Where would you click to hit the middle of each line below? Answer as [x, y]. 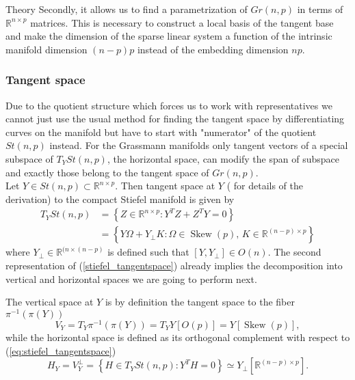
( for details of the [265, 186]
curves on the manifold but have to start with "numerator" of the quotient [161, 132]
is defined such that [148, 252]
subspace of [29, 158]
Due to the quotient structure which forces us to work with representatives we [169, 105]
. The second [294, 252]
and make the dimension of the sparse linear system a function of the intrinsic [169, 36]
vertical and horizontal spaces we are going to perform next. [131, 279]
